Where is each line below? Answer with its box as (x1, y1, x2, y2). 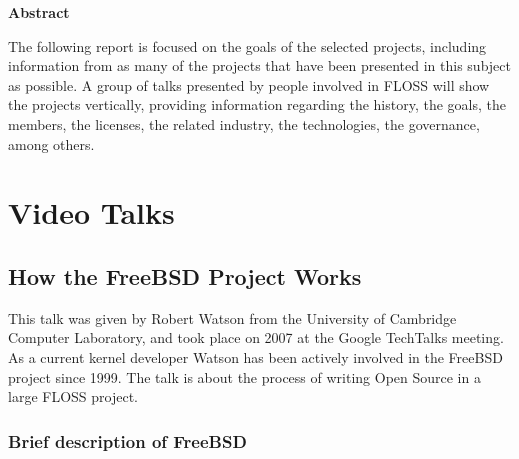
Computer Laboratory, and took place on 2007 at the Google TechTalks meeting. (8, 327, 504, 348)
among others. (8, 133, 95, 154)
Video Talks (8, 192, 175, 233)
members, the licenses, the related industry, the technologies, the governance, (8, 113, 480, 134)
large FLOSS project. (8, 386, 138, 407)
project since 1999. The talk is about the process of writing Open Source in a (8, 366, 481, 387)
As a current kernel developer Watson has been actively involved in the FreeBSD (8, 346, 503, 367)
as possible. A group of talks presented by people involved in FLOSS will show (8, 74, 490, 95)
